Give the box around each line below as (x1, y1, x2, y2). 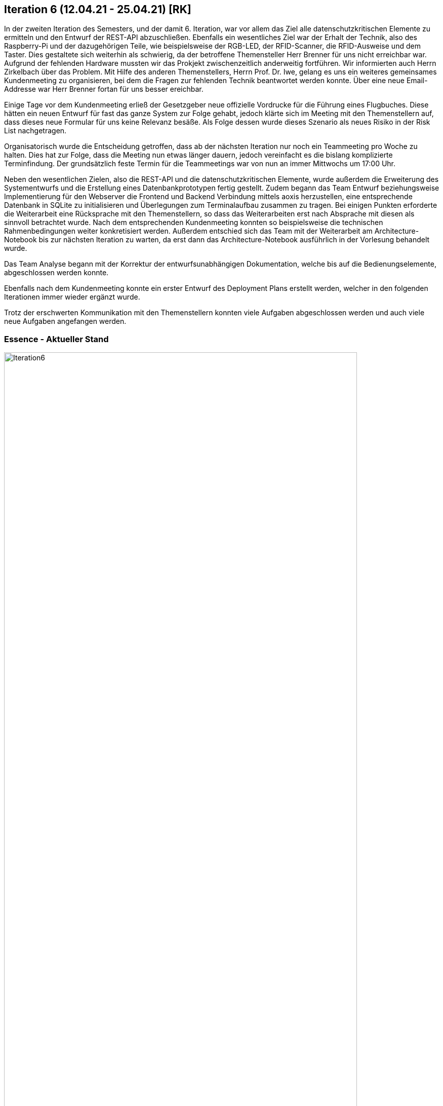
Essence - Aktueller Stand (4, 334, 109, 344)
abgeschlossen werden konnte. (4, 268, 109, 277)
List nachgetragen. (4, 126, 67, 135)
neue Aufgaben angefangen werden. (4, 317, 127, 326)
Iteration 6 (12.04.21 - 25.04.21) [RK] (4, 3, 191, 16)
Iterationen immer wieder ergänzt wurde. (4, 292, 140, 302)
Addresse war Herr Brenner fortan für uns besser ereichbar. (4, 85, 204, 94)
